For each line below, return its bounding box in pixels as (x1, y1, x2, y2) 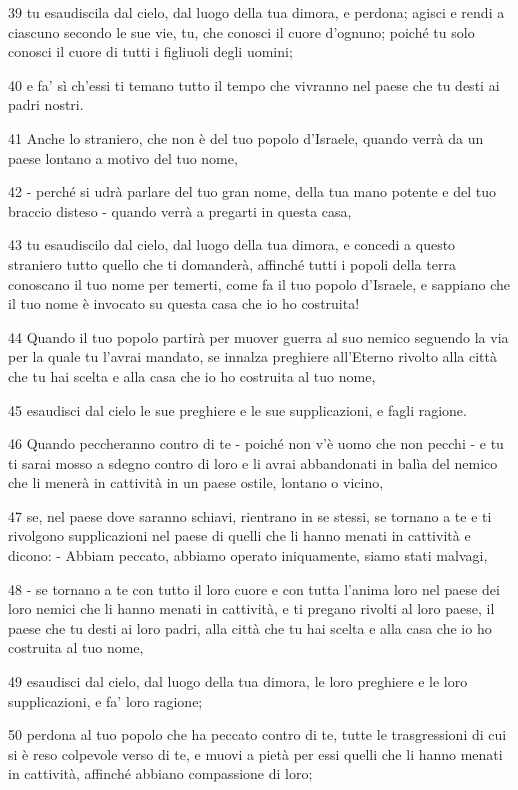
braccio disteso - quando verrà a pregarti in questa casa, (8, 200, 352, 221)
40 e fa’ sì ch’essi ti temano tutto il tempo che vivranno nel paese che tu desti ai (8, 74, 500, 95)
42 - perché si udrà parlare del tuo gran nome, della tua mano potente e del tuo (8, 181, 496, 202)
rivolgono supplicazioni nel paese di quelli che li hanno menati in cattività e (8, 525, 471, 546)
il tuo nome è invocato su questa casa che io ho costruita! (8, 293, 360, 314)
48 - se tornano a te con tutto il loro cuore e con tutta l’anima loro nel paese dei (8, 578, 500, 599)
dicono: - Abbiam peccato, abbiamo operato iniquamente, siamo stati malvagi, (8, 545, 488, 566)
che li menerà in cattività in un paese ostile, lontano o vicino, (8, 472, 384, 493)
